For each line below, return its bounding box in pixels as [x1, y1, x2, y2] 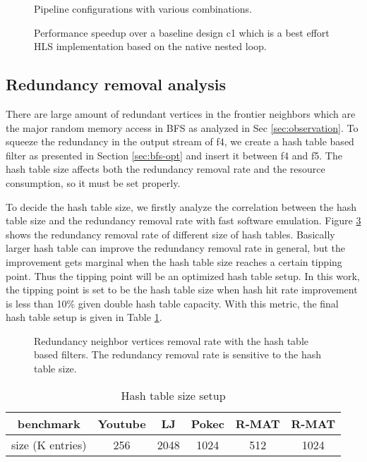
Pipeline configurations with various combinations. [34, 1, 252, 16]
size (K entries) [11, 436, 87, 453]
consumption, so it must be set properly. [6, 175, 181, 190]
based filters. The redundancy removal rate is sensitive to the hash [34, 347, 321, 362]
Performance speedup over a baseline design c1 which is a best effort [34, 25, 330, 39]
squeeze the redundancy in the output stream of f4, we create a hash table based [6, 134, 354, 149]
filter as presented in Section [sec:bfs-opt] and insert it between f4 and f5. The [6, 147, 342, 162]
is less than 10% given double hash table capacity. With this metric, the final [6, 296, 339, 310]
